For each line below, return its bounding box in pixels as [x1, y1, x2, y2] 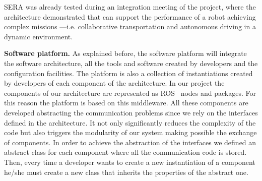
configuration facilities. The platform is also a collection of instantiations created [4, 68, 253, 78]
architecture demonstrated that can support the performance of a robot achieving [4, 11, 256, 22]
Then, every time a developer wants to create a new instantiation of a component [4, 156, 255, 167]
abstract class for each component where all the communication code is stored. [4, 147, 247, 157]
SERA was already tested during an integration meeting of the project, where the [4, 2, 256, 12]
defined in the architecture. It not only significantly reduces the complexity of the [4, 117, 256, 128]
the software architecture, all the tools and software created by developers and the [4, 57, 258, 68]
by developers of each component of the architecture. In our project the [4, 78, 225, 88]
